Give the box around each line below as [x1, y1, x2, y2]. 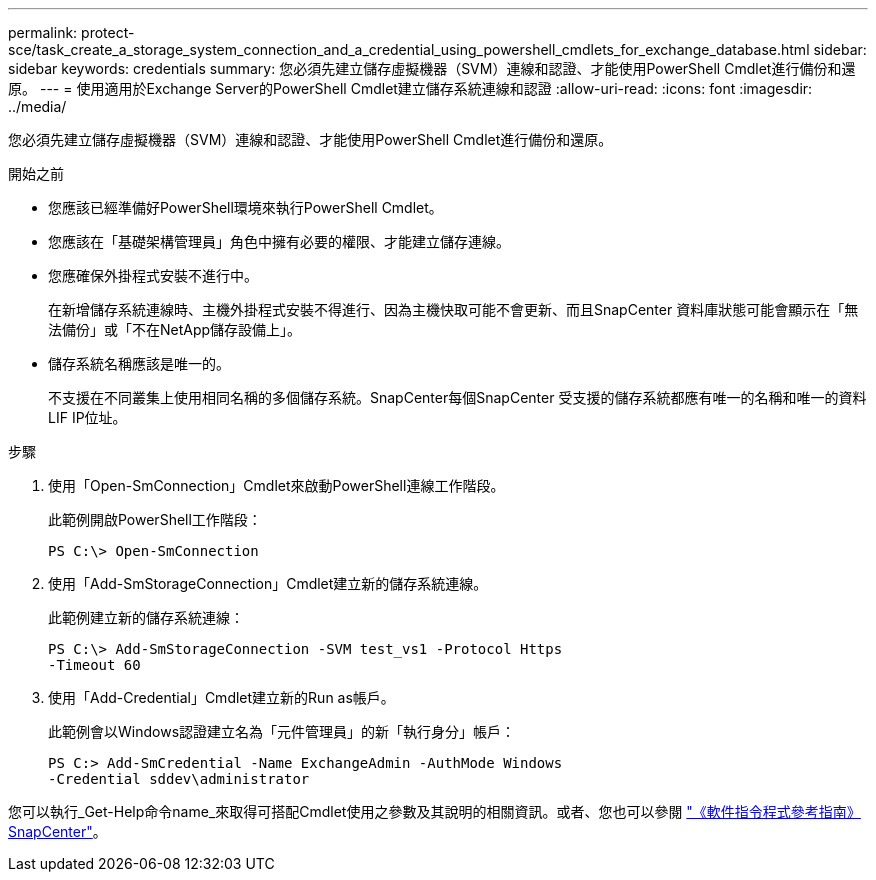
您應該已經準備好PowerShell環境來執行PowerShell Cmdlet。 [48, 199, 443, 216]
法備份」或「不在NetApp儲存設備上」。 [48, 321, 302, 338]
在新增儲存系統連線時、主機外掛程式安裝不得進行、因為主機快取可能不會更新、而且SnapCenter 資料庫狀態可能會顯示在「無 [48, 301, 859, 318]
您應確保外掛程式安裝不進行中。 [48, 267, 258, 284]
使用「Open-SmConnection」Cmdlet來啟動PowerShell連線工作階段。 [48, 477, 505, 494]
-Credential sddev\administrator [48, 771, 310, 787]
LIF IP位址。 [48, 409, 127, 426]
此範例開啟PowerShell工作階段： [48, 511, 262, 528]
